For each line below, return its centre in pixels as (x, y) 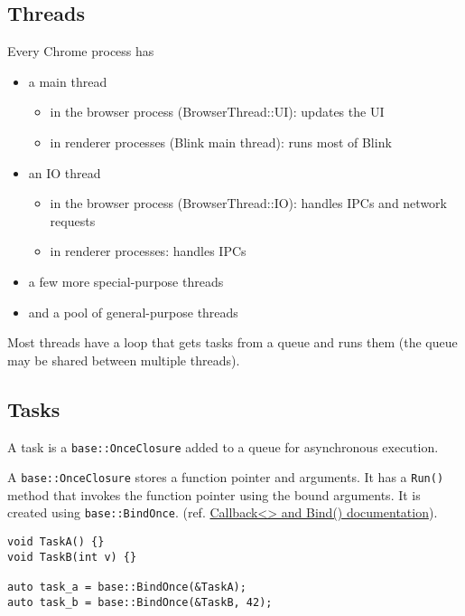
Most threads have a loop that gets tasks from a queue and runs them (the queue (232, 342)
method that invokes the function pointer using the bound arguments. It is (214, 494)
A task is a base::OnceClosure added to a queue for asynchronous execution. (223, 446)
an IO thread (65, 172)
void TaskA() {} (56, 542)
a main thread (68, 81)
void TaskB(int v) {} (72, 557)
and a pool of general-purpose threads (133, 312)
